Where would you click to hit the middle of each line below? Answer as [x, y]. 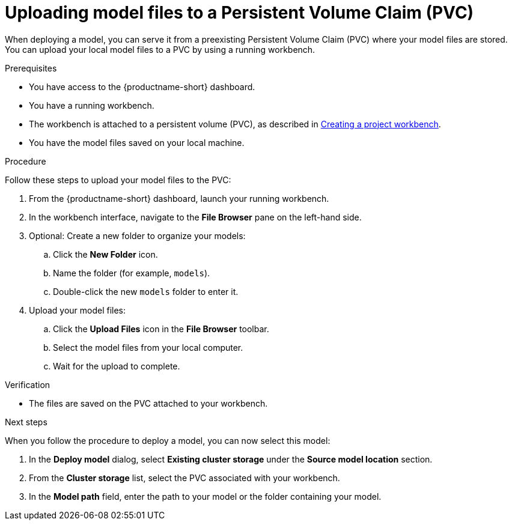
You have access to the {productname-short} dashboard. [142, 86]
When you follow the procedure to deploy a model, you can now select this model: [168, 440]
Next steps [26, 422]
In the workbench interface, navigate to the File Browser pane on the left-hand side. [195, 217]
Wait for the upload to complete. [117, 366]
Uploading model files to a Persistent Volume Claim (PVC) [239, 13]
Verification [28, 384]
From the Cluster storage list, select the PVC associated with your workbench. [184, 478]
